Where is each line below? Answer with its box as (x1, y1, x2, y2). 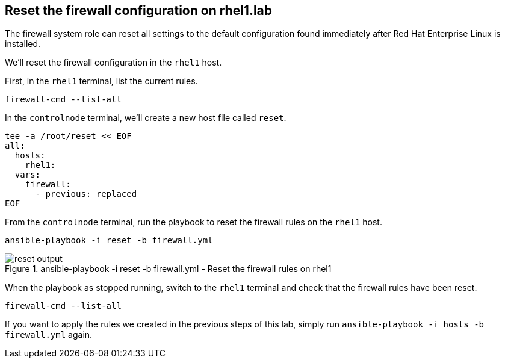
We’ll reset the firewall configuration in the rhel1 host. (5, 57, 222, 68)
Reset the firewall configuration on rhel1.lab (5, 3, 273, 18)
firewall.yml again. (5, 329, 93, 340)
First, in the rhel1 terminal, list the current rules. (5, 76, 198, 87)
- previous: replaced (35, 189, 137, 199)
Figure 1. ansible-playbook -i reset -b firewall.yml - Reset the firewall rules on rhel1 (5, 264, 332, 275)
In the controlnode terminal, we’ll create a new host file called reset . (5, 113, 287, 123)
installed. (5, 39, 41, 49)
